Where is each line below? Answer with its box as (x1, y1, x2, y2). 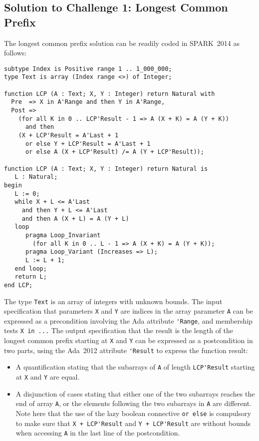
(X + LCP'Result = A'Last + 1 (18, 132, 119, 139)
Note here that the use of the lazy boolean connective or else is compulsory (15, 408, 251, 418)
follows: (4, 47, 27, 58)
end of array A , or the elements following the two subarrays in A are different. (15, 398, 252, 409)
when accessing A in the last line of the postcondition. (15, 428, 180, 438)
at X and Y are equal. (15, 372, 80, 382)
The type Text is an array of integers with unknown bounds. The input (4, 296, 223, 306)
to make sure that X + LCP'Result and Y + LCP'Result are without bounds (15, 418, 251, 428)
